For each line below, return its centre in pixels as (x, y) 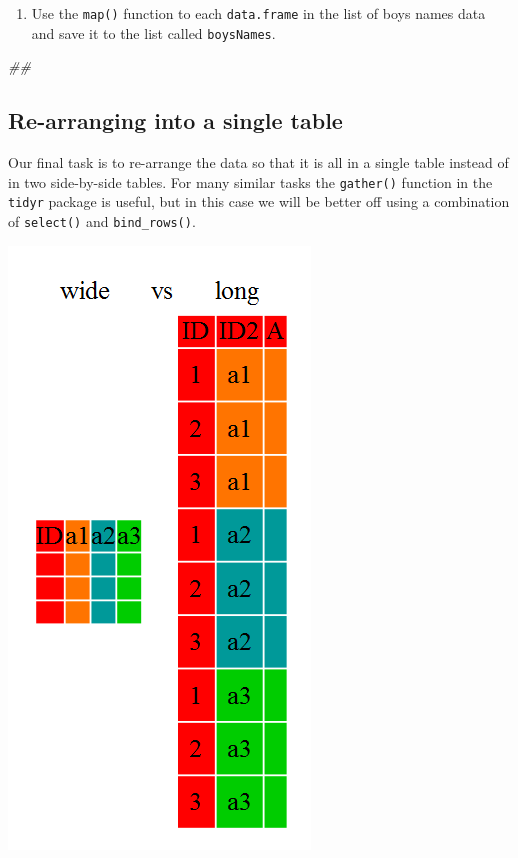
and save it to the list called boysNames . (153, 32)
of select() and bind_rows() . (102, 221)
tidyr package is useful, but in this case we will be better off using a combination (259, 201)
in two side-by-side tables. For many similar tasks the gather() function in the (250, 181)
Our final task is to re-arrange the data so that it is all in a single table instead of (258, 162)
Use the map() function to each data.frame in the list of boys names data (258, 13)
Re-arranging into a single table (175, 120)
